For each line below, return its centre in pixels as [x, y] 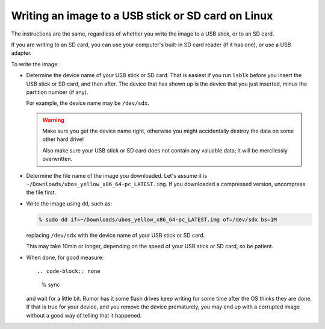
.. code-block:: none [69, 271]
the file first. [41, 192]
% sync [51, 285]
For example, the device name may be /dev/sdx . [88, 103]
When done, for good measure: [65, 257]
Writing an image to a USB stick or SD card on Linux [142, 16]
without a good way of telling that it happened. [84, 315]
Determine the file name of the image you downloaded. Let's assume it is [117, 175]
